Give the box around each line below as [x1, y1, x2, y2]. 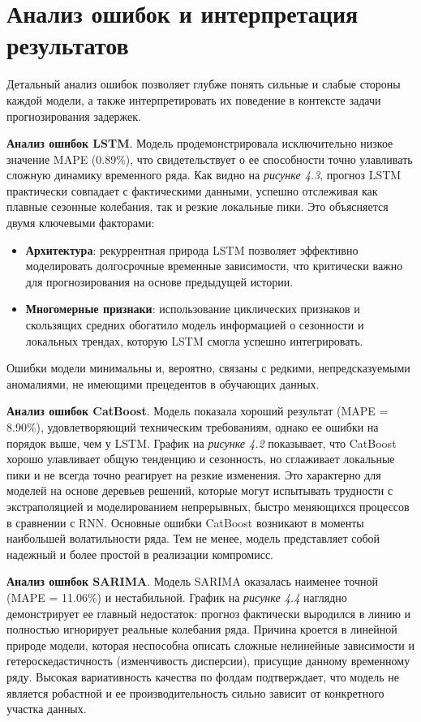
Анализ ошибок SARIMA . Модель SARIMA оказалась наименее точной [6, 573, 378, 590]
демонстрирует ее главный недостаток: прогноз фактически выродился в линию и [6, 604, 411, 621]
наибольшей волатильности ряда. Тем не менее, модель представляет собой [6, 530, 380, 547]
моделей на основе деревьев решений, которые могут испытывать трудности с [6, 482, 393, 499]
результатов [6, 28, 129, 62]
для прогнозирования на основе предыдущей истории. [25, 273, 294, 290]
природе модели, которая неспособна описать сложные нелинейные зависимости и [6, 636, 415, 653]
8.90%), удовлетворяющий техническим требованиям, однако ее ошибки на [6, 419, 379, 435]
